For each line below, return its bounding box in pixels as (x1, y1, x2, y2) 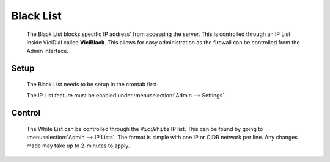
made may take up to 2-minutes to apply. (26, 142, 130, 149)
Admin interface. (26, 48, 68, 55)
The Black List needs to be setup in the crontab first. (26, 80, 159, 88)
